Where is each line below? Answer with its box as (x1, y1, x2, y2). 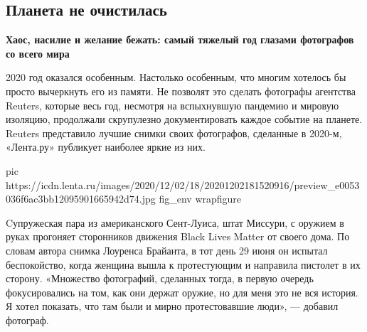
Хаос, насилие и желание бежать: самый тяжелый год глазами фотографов (6, 32, 354, 47)
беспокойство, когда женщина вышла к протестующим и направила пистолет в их (6, 257, 361, 272)
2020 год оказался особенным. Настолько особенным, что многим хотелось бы (6, 70, 346, 85)
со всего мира (6, 45, 70, 60)
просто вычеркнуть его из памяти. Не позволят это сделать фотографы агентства (6, 83, 356, 98)
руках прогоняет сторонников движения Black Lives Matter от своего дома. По (6, 229, 350, 244)
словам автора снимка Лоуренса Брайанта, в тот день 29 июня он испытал (6, 242, 328, 257)
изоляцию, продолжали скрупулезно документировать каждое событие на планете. (6, 112, 363, 127)
